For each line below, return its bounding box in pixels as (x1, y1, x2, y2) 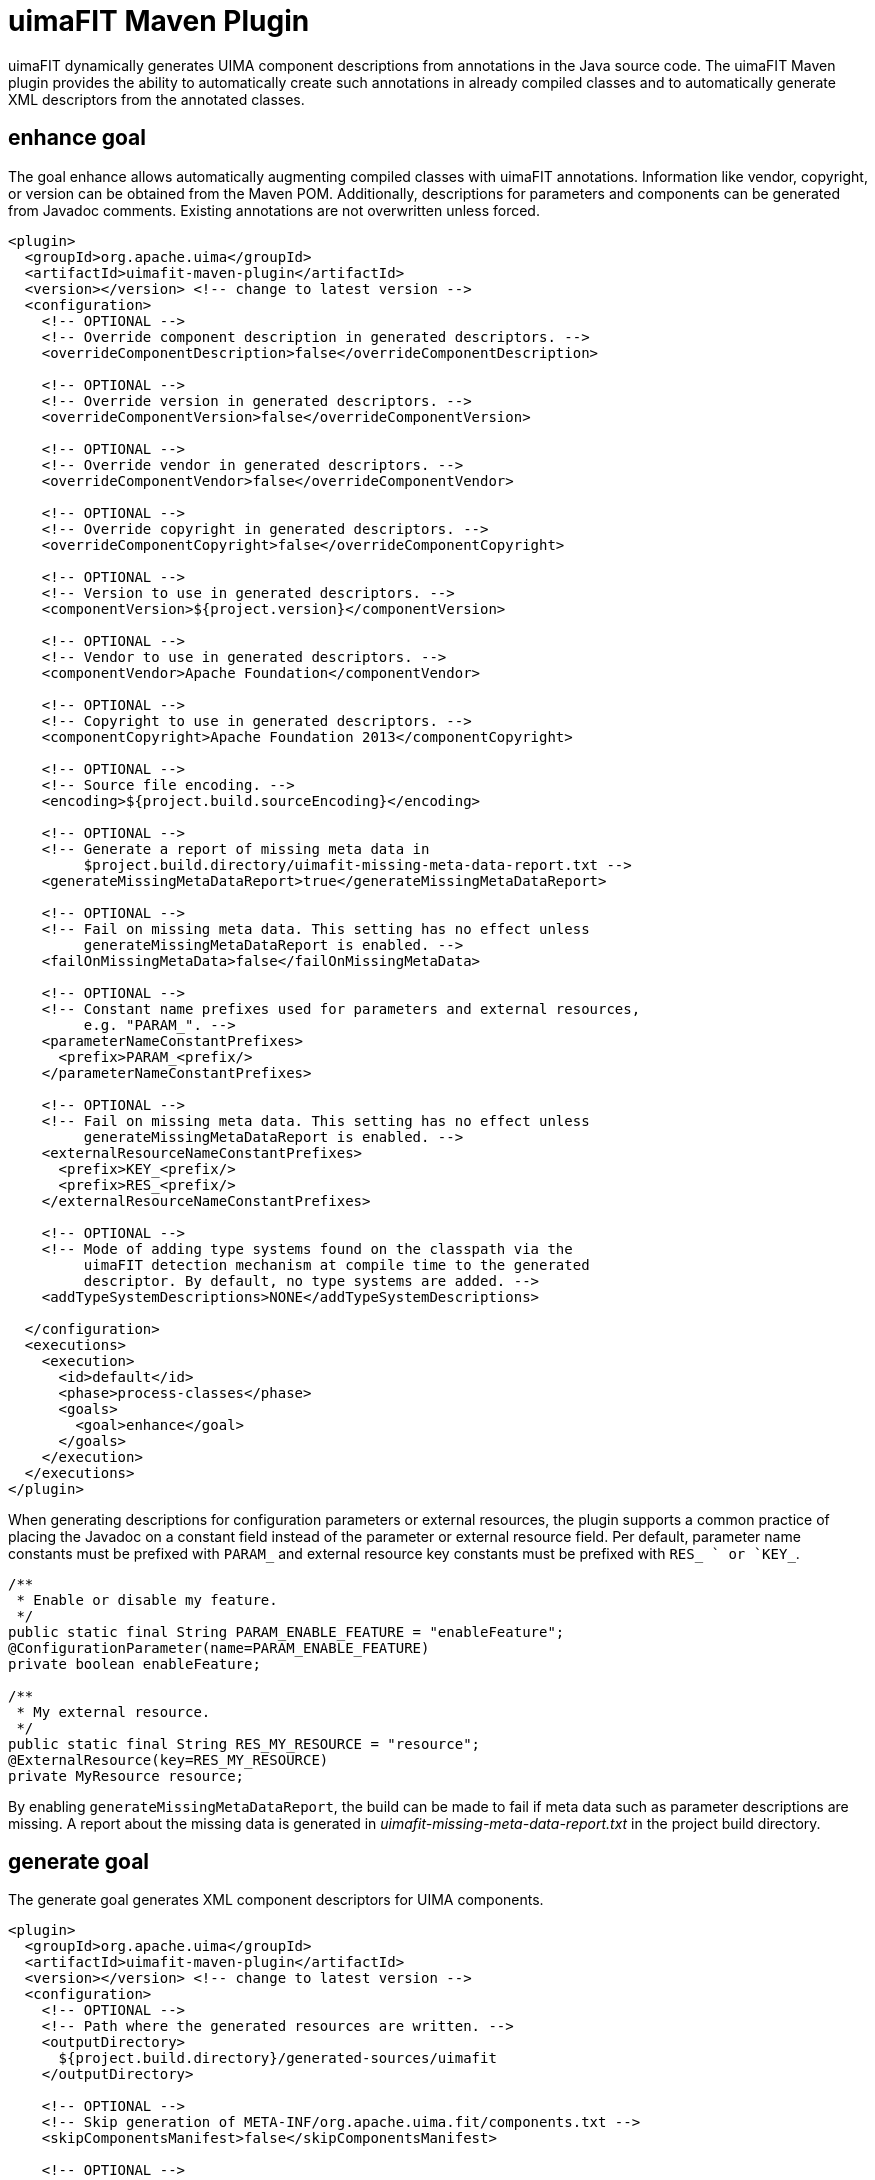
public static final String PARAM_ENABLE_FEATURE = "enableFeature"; (8, 1623, 565, 1640)
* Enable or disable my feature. (16, 1591, 278, 1608)
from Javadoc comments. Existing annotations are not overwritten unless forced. (8, 201, 540, 219)
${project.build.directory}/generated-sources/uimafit (58, 2050, 497, 2067)
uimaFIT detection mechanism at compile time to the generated (83, 1256, 590, 1273)
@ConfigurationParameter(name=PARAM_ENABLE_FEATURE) (8, 1639, 430, 1656)
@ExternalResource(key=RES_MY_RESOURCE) (8, 1751, 329, 1768)
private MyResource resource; (8, 1767, 245, 1784)
